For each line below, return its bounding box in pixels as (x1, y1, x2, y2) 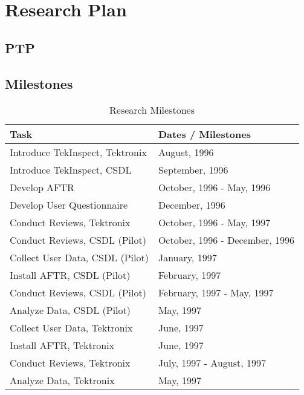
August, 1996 (158, 145, 214, 160)
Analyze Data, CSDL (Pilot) (10, 303, 131, 318)
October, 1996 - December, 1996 (158, 233, 295, 247)
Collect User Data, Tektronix (10, 321, 133, 335)
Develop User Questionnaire (10, 198, 128, 212)
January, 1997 (158, 250, 217, 265)
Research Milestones (109, 103, 195, 117)
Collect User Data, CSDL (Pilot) (10, 250, 149, 265)
